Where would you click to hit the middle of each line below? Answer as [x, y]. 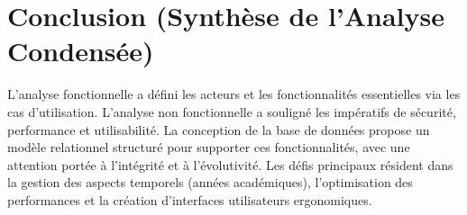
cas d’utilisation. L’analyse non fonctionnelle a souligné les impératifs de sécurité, [232, 111]
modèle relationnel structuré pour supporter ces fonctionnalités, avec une [209, 147]
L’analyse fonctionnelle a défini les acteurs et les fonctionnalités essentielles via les [234, 94]
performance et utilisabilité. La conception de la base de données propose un [219, 129]
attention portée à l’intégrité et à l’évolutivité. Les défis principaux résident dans [230, 164]
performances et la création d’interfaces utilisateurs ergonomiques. [190, 199]
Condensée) [81, 51]
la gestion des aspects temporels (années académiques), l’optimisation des [210, 182]
